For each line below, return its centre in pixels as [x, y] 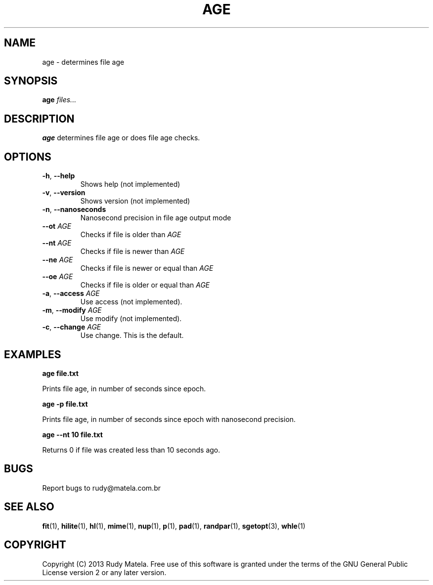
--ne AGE [58, 260]
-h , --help [59, 176]
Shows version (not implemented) [135, 201]
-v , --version [64, 193]
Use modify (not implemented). [131, 319]
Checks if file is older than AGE [131, 235]
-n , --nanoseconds [74, 209]
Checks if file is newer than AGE [132, 251]
